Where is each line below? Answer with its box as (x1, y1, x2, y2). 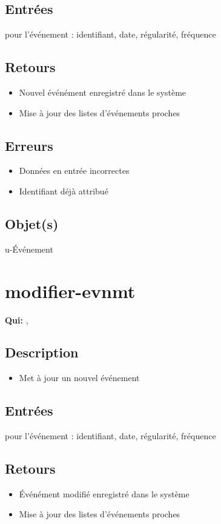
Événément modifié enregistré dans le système (19, 487, 190, 500)
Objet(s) (5, 214, 59, 233)
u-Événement (5, 242, 53, 255)
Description (5, 343, 79, 362)
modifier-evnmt (5, 278, 136, 303)
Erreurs (5, 136, 53, 154)
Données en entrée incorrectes (19, 164, 130, 177)
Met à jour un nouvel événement (19, 371, 140, 384)
